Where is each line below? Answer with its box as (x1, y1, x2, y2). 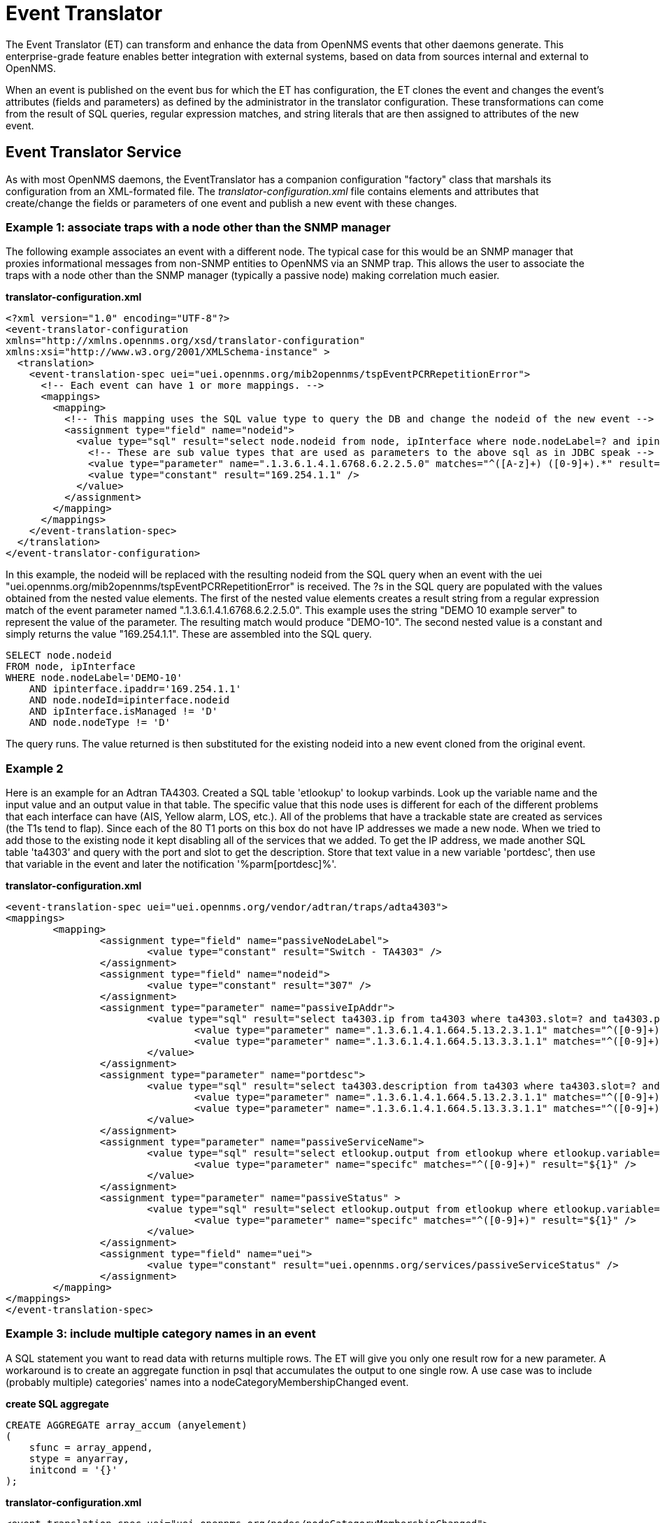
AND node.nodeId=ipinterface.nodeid (29, 694, 230, 706)
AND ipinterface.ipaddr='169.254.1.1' (29, 683, 242, 695)
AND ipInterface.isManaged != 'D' (29, 706, 218, 717)
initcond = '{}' (29, 1464, 118, 1475)
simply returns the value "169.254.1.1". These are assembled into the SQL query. (6, 628, 372, 641)
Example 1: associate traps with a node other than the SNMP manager (6, 220, 391, 234)
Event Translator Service (6, 143, 182, 162)
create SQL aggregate (6, 1397, 109, 1410)
